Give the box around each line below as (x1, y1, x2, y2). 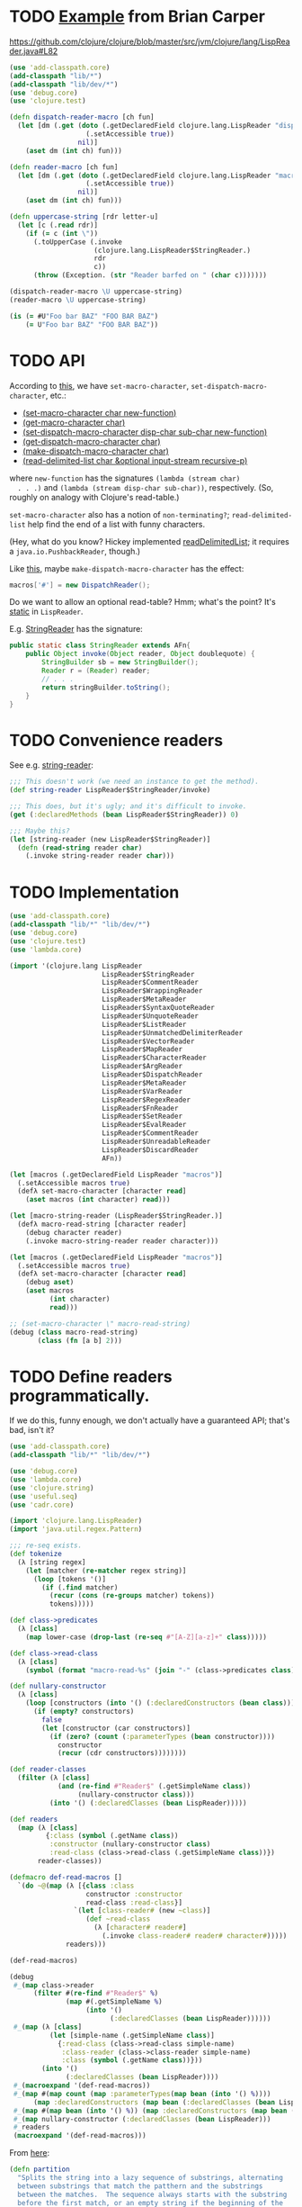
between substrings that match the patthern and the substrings (17, 2181, 263, 2191)
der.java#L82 (9, 45, 58, 56)
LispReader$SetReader (102, 1112, 182, 1122)
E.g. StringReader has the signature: (9, 624, 144, 635)
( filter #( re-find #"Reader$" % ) (32, 1989, 159, 1998)
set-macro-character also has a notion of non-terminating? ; (9, 509, 230, 519)
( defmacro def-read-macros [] (9, 1872, 123, 1882)
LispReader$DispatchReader (102, 1070, 203, 1079)
